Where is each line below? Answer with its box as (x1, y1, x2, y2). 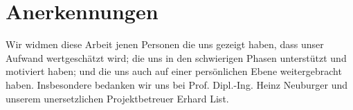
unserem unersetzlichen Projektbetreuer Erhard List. (6, 91, 229, 105)
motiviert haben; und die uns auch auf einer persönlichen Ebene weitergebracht (6, 64, 342, 78)
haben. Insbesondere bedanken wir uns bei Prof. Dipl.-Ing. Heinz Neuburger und (6, 77, 348, 91)
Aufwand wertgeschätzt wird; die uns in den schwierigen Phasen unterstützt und (6, 50, 347, 65)
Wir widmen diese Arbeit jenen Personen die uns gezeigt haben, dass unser (6, 37, 324, 52)
